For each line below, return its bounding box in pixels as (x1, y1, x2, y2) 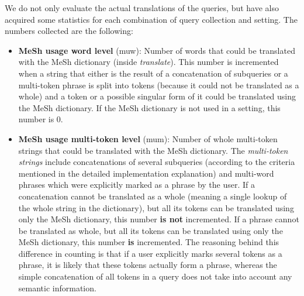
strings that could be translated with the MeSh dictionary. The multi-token (18, 144, 288, 156)
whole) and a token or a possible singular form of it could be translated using (18, 90, 296, 102)
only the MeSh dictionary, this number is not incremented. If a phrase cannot (18, 213, 299, 225)
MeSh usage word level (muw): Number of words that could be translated (18, 44, 295, 56)
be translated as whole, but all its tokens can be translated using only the (18, 224, 283, 236)
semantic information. (18, 281, 96, 294)
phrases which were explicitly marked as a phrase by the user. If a (18, 178, 255, 191)
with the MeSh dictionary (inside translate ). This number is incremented (18, 56, 279, 68)
